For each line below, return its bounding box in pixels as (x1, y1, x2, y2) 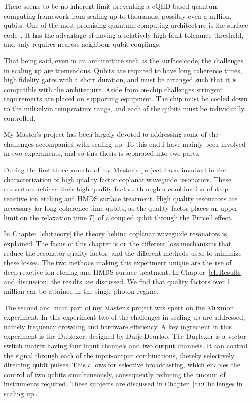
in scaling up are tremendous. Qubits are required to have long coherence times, (4, 65, 242, 75)
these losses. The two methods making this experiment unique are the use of (4, 257, 232, 268)
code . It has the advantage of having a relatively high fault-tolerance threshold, (4, 29, 244, 39)
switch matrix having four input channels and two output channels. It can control (4, 341, 248, 350)
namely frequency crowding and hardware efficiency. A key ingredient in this (4, 321, 232, 331)
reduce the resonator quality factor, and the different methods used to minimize (4, 248, 242, 258)
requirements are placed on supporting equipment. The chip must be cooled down (4, 94, 248, 104)
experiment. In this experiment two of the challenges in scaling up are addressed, (4, 312, 245, 322)
